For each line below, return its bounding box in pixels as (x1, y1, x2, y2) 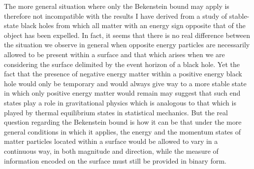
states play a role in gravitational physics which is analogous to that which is (4, 97, 236, 107)
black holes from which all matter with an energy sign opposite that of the (21, 20, 246, 31)
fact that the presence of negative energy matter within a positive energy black (4, 68, 242, 79)
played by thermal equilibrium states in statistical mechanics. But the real (4, 107, 228, 117)
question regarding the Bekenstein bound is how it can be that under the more (4, 117, 242, 127)
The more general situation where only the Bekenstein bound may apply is (4, 1, 229, 11)
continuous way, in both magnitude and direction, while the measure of (4, 145, 219, 156)
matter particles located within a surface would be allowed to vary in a (4, 136, 218, 146)
